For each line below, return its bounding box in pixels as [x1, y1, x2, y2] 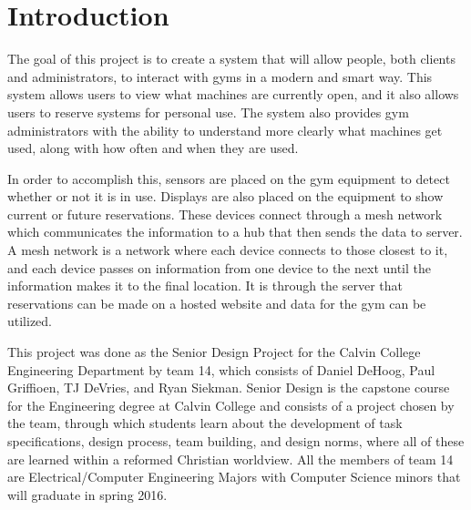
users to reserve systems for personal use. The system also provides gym [7, 102, 409, 121]
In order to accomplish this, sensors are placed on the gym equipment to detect [7, 168, 450, 188]
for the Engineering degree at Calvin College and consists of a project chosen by [7, 395, 455, 414]
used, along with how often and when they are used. [7, 138, 299, 158]
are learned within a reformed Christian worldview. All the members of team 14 [7, 449, 454, 468]
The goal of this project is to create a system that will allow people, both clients [7, 49, 456, 68]
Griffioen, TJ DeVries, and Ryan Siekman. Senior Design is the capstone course [7, 378, 450, 397]
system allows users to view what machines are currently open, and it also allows [7, 85, 459, 104]
